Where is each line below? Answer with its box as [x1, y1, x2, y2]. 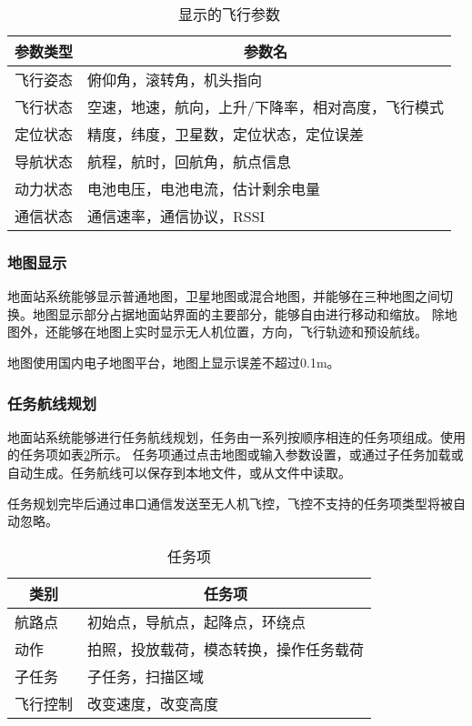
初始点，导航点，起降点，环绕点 [87, 610, 306, 632]
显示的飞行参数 [178, 4, 281, 25]
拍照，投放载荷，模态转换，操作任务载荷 [87, 638, 365, 660]
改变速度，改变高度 [87, 692, 219, 714]
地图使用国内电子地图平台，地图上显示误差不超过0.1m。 [7, 353, 340, 371]
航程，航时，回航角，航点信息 [87, 151, 292, 172]
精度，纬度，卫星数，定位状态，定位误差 [87, 124, 365, 145]
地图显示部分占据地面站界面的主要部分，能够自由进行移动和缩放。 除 [32, 304, 445, 323]
